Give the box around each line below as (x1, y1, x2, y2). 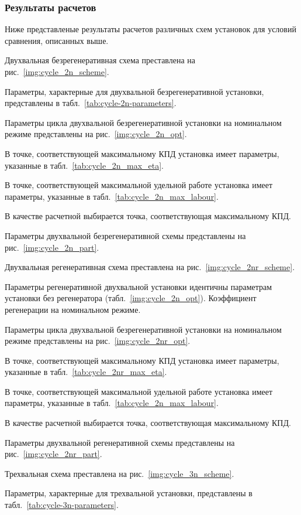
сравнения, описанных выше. (5, 34, 109, 46)
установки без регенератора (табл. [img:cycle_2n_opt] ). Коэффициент (5, 292, 257, 304)
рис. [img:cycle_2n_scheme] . (5, 66, 109, 77)
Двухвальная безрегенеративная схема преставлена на (5, 54, 196, 66)
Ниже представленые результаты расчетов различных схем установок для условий (5, 23, 296, 35)
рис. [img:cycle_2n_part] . (5, 241, 99, 253)
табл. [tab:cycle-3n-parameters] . (5, 499, 119, 511)
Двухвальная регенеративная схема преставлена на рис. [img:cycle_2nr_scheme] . (5, 261, 295, 273)
